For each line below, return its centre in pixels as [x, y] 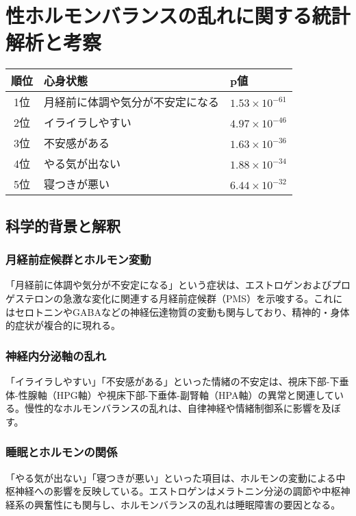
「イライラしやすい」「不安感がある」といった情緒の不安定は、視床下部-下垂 [177, 381]
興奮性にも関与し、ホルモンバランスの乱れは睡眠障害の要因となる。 [187, 504]
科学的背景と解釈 [63, 225]
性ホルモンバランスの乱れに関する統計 [178, 15]
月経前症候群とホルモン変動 [78, 259]
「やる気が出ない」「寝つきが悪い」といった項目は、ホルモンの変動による [171, 477]
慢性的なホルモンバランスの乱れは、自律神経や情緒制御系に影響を [173, 408]
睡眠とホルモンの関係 [62, 452]
